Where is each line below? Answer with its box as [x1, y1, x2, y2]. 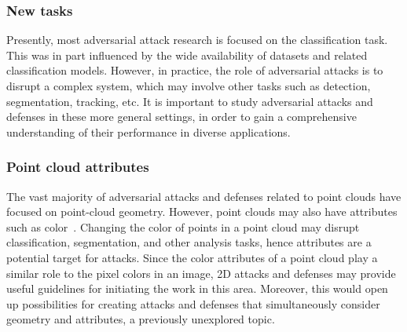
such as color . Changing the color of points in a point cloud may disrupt [6, 218, 360, 235]
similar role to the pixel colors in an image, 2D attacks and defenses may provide [6, 265, 396, 281]
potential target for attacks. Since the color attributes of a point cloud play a [6, 249, 378, 265]
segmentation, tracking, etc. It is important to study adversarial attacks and [6, 93, 373, 109]
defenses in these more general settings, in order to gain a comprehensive [6, 108, 357, 125]
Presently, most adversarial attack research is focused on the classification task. [6, 31, 388, 48]
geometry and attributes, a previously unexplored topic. [6, 311, 275, 327]
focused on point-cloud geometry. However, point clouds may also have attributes [6, 203, 398, 220]
